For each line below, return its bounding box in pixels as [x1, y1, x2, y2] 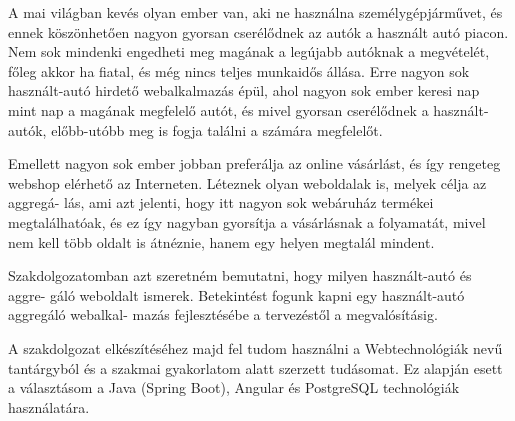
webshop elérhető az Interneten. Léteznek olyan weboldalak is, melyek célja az [8, 172, 487, 193]
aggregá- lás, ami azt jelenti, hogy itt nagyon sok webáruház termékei [8, 192, 434, 213]
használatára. [8, 396, 90, 417]
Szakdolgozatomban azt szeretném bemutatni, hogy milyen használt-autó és [8, 265, 472, 286]
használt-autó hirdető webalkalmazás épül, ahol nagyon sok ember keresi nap [8, 80, 480, 101]
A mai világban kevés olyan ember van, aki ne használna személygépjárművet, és [8, 2, 503, 22]
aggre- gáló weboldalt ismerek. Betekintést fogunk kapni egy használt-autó [8, 284, 465, 305]
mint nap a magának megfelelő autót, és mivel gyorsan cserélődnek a [8, 99, 429, 120]
